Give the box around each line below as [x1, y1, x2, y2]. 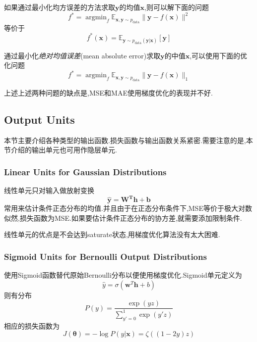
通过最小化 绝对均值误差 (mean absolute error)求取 [4, 50, 161, 60]
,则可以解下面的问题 [144, 2, 209, 12]
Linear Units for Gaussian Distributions [4, 165, 167, 178]
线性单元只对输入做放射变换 [4, 185, 94, 195]
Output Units [4, 111, 75, 127]
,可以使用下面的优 [190, 50, 248, 60]
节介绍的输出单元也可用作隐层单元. [4, 145, 117, 155]
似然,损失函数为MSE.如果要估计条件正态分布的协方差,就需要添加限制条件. [4, 212, 242, 223]
